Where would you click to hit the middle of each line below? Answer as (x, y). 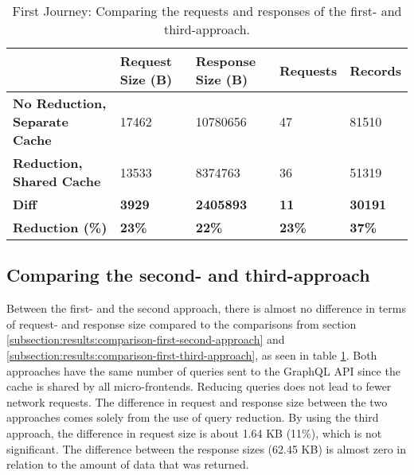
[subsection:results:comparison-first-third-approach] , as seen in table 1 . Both (192, 354)
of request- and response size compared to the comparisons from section (182, 323)
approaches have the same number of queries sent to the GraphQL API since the (203, 370)
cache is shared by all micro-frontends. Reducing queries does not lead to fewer (199, 386)
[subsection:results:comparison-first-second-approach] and (146, 339)
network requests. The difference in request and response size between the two (197, 401)
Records (375, 70)
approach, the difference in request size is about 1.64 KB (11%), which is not (194, 432)
